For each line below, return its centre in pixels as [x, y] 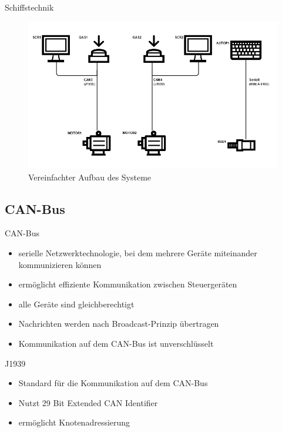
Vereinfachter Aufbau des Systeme [90, 177]
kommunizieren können [60, 264]
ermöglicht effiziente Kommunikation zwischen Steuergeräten [128, 284]
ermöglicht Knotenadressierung [74, 422]
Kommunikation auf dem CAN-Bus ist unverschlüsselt [116, 343]
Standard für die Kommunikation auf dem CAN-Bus [113, 383]
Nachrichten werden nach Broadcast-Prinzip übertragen [119, 324]
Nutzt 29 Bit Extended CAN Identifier [88, 402]
